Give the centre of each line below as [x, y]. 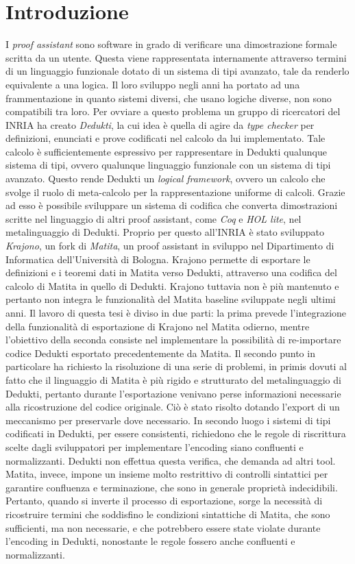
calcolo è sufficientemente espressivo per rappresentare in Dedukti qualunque [166, 151]
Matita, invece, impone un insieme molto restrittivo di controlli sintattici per [167, 474]
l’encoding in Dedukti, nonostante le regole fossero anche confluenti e [150, 541]
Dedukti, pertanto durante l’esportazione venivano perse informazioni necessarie [173, 393]
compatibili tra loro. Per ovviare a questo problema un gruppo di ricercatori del [173, 111]
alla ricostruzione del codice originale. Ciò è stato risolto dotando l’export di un [173, 407]
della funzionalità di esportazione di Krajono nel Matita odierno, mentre [158, 326]
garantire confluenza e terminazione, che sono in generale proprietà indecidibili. [172, 487]
